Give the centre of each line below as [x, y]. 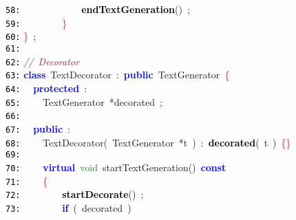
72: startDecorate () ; [75, 194]
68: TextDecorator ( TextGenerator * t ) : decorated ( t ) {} [148, 142]
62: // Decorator [42, 61]
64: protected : [46, 88]
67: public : [38, 128]
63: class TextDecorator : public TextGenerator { [118, 75]
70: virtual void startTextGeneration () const [116, 167]
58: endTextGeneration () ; [98, 9]
